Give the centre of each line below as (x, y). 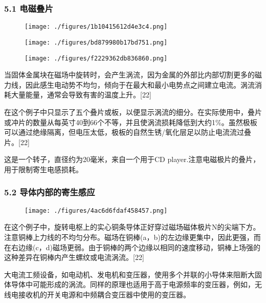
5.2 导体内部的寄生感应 (50, 192)
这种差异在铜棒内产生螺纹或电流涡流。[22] (74, 257)
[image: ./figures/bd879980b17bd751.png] (96, 42)
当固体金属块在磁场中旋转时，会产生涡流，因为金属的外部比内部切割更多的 (129, 75)
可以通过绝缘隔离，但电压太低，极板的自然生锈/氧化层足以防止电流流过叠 (128, 132)
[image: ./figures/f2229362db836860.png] (96, 58)
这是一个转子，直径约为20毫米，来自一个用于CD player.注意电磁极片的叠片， (132, 159)
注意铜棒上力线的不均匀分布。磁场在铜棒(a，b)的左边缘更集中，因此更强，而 (132, 237)
